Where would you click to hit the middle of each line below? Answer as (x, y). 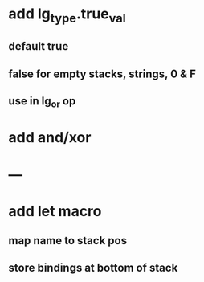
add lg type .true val (67, 15)
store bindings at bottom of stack (93, 268)
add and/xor (50, 138)
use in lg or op (42, 102)
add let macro (55, 211)
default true (39, 46)
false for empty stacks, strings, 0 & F (102, 74)
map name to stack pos (67, 241)
